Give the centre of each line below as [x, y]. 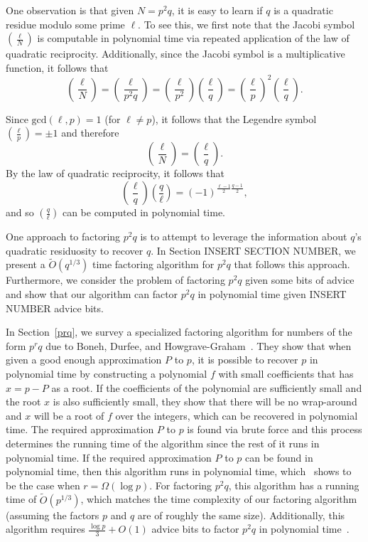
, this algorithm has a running [294, 485]
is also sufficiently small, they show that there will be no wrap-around [205, 402]
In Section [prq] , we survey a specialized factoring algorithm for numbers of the [179, 332]
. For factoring [181, 485]
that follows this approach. [292, 264]
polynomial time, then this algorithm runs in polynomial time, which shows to [179, 471]
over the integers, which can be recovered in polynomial [237, 415]
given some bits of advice [300, 280]
